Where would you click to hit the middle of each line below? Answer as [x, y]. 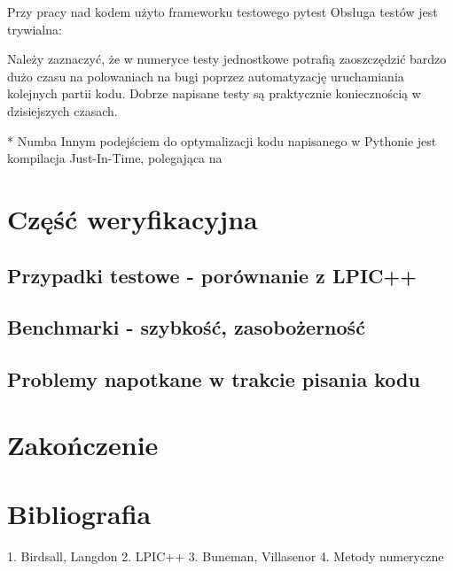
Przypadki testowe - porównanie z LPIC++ [212, 275]
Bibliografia [79, 514]
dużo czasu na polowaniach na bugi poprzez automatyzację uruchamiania [206, 76]
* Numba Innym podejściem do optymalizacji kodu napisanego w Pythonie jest [222, 140]
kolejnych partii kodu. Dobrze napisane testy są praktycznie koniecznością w [214, 93]
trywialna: [35, 29]
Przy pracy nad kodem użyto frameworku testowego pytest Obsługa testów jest [223, 12]
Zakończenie [83, 444]
